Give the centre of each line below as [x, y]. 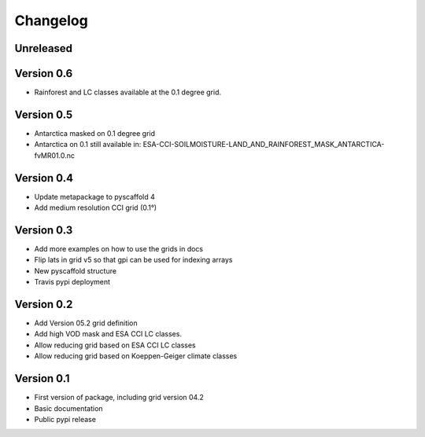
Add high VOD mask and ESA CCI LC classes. [108, 334]
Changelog [51, 20]
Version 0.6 [44, 73]
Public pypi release [65, 419]
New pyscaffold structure [76, 270]
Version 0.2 [44, 304]
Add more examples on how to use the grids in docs [119, 248]
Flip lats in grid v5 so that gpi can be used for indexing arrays [133, 260]
